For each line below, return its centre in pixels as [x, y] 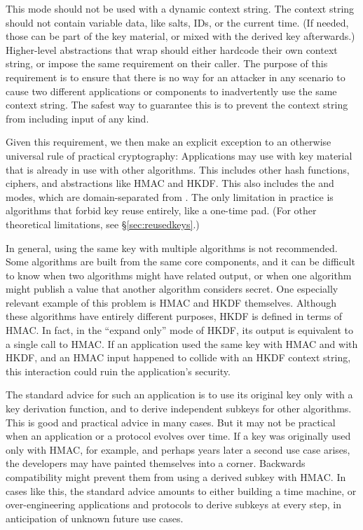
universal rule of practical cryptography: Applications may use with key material [179, 155]
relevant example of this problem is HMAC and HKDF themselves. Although [171, 302]
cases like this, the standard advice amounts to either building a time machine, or [181, 490]
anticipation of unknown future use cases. [95, 518]
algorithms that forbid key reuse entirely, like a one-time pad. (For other [161, 210]
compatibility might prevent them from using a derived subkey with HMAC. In [176, 477]
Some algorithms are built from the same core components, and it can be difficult [180, 261]
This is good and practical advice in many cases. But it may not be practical [171, 422]
